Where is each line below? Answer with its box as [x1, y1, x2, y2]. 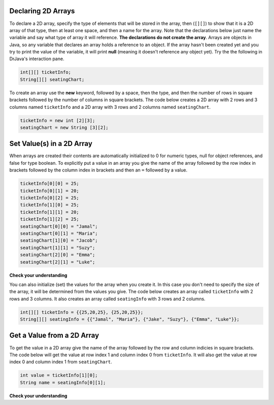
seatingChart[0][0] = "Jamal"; [20, 223, 98, 229]
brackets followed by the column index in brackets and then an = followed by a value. [9, 167, 188, 173]
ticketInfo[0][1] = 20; [20, 188, 80, 193]
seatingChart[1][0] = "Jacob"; [20, 238, 98, 244]
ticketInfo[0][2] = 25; [20, 195, 80, 201]
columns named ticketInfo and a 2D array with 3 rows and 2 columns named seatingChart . [9, 104, 211, 110]
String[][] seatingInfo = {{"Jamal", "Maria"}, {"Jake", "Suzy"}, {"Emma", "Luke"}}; [20, 316, 239, 323]
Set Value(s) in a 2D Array [9, 139, 92, 148]
